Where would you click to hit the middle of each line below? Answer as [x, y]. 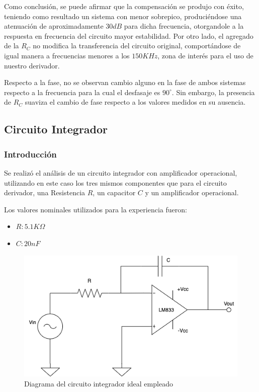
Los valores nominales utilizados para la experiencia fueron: [96, 209]
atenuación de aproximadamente [54, 26]
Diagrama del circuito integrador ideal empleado [99, 383]
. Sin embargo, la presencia [213, 92]
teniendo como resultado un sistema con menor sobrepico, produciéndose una [123, 16]
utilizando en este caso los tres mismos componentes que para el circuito [115, 182]
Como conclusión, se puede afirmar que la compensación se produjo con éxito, [124, 6]
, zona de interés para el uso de [205, 55]
